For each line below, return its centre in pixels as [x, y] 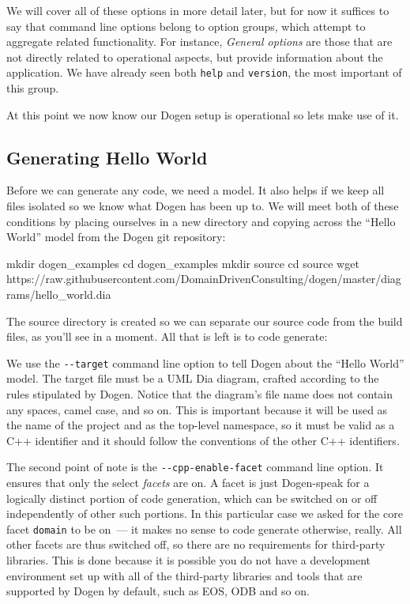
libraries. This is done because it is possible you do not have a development [189, 560]
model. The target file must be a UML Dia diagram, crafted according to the [193, 378]
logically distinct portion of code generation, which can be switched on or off [192, 498]
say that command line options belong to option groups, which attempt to [186, 26]
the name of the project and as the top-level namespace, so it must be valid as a [201, 425]
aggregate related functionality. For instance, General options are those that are [199, 42]
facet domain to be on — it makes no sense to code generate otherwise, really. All [204, 528]
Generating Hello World [107, 157]
